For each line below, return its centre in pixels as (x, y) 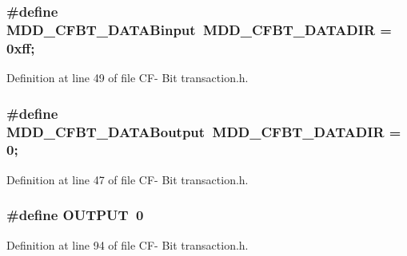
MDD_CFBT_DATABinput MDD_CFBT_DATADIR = (199, 29)
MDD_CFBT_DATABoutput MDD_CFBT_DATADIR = (204, 131)
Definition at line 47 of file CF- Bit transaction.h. (128, 179)
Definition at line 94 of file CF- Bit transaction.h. (128, 244)
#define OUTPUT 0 (75, 215)
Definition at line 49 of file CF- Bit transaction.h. (128, 78)
